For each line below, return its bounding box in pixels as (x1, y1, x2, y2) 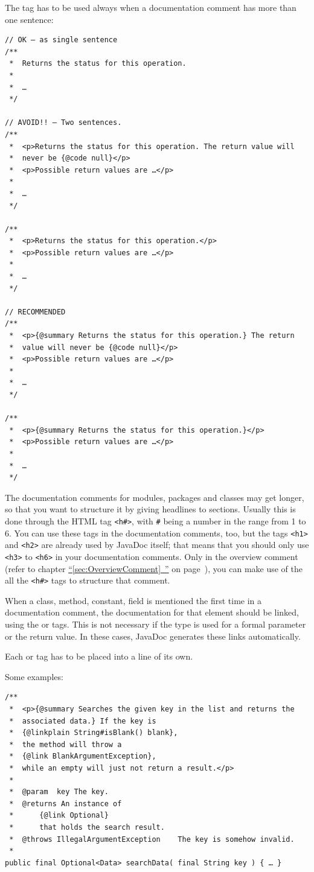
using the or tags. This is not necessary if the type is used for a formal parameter (5, 618, 306, 630)
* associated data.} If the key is (9, 716, 156, 725)
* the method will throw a (9, 740, 122, 749)
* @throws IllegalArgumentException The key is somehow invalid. (9, 835, 295, 844)
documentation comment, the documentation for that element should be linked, (5, 606, 300, 619)
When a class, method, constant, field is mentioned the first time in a (5, 594, 262, 606)
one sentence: (5, 13, 54, 25)
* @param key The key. (9, 788, 109, 797)
